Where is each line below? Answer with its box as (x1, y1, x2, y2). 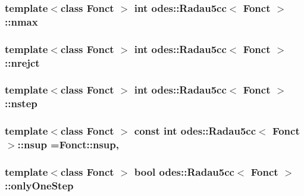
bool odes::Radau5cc (134, 164, 234, 179)
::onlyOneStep (5, 178, 74, 192)
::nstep (5, 96, 37, 111)
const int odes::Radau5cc (134, 123, 256, 138)
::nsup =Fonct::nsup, (17, 137, 119, 152)
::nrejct (5, 55, 40, 70)
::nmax (5, 14, 38, 29)
